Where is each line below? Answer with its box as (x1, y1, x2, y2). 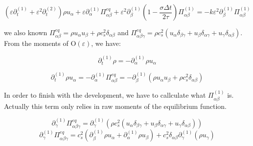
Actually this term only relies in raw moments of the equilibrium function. (4, 101, 227, 111)
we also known (4, 27, 47, 37)
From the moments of (4, 38, 69, 48)
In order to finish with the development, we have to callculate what (4, 90, 206, 100)
